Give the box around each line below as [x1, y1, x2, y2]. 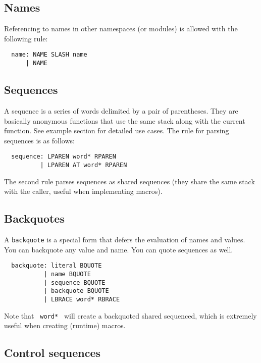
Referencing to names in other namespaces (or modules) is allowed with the [4, 23, 238, 34]
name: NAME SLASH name [11, 51, 87, 59]
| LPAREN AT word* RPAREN [40, 161, 127, 169]
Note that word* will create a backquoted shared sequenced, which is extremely [4, 310, 257, 321]
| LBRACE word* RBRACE [43, 295, 120, 303]
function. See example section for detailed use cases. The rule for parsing [4, 125, 229, 136]
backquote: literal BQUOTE [11, 262, 102, 270]
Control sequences [4, 345, 101, 360]
